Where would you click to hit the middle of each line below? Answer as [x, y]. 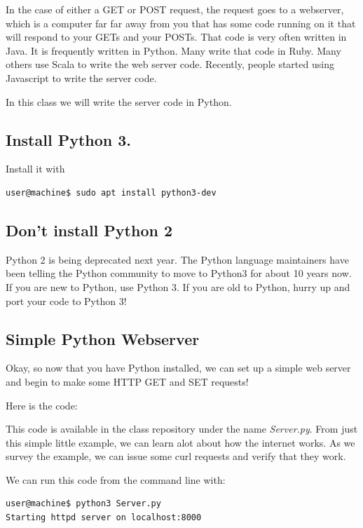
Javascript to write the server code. [81, 77]
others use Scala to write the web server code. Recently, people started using [170, 64]
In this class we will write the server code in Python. [119, 101]
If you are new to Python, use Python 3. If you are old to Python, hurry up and [178, 286]
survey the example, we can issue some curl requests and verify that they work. [176, 456]
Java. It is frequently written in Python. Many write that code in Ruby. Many [173, 50]
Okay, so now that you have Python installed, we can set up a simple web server [178, 368]
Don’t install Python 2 [89, 230]
